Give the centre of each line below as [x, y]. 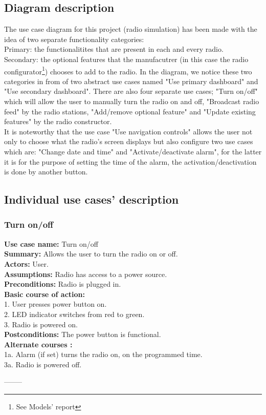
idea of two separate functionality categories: [74, 39]
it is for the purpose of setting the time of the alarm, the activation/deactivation [130, 161]
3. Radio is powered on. [41, 324]
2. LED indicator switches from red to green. [74, 314]
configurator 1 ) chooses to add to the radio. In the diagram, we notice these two [128, 70]
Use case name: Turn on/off [51, 243]
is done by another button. [46, 172]
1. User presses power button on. [56, 304]
